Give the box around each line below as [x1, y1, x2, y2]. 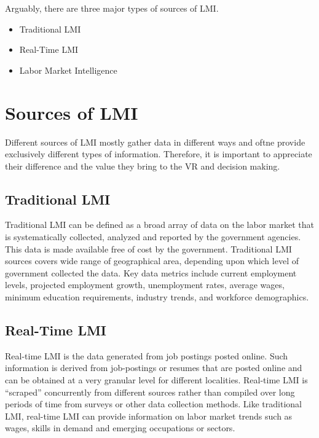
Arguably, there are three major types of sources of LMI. [5, 2, 219, 14]
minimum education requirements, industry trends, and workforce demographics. [5, 291, 309, 303]
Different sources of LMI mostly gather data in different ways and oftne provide [5, 135, 305, 148]
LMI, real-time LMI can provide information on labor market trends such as [5, 409, 293, 422]
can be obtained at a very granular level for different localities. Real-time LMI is [5, 373, 308, 386]
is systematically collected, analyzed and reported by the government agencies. [5, 230, 301, 243]
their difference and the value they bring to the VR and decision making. [5, 159, 280, 172]
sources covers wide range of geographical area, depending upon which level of [5, 254, 299, 267]
